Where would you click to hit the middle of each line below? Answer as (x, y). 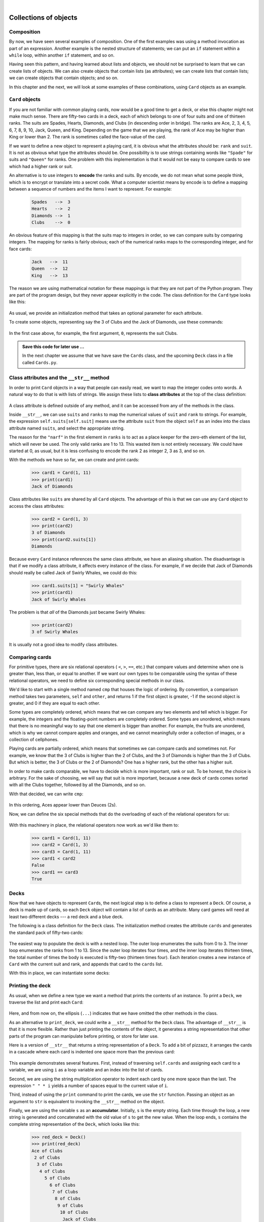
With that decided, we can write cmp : (46, 794)
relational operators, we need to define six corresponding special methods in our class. (97, 680)
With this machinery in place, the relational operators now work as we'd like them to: (94, 825)
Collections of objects (43, 17)
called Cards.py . (40, 362)
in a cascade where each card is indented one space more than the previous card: (92, 1052)
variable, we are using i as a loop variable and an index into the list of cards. (86, 1070)
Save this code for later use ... (53, 347)
